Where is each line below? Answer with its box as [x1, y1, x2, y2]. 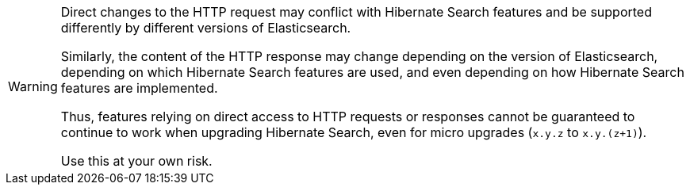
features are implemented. [60, 80, 218, 96]
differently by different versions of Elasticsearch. [60, 20, 351, 36]
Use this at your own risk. [60, 153, 213, 169]
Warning [8, 78, 58, 94]
